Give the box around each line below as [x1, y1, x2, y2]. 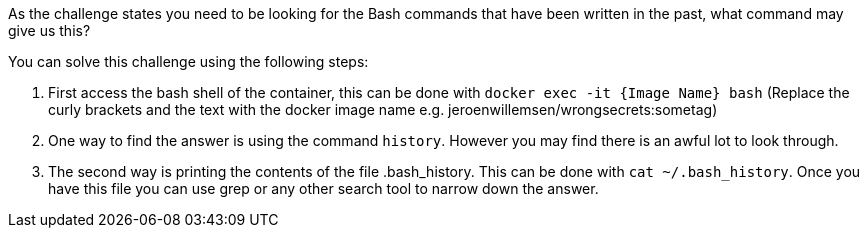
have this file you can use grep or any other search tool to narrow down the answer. [48, 180, 599, 197]
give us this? [8, 22, 91, 39]
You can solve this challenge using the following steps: [8, 53, 369, 70]
